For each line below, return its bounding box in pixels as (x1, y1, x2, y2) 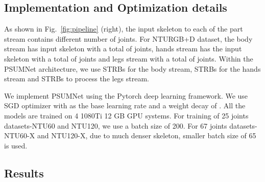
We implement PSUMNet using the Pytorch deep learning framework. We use (4, 90, 248, 101)
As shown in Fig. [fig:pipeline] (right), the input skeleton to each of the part (4, 23, 243, 34)
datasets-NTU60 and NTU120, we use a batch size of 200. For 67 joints (4, 120, 227, 131)
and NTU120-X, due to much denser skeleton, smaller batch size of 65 (37, 130, 256, 141)
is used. (4, 140, 28, 150)
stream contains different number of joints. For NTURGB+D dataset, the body (4, 33, 253, 44)
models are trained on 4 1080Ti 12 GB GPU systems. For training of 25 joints (4, 110, 249, 120)
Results (4, 165, 44, 180)
